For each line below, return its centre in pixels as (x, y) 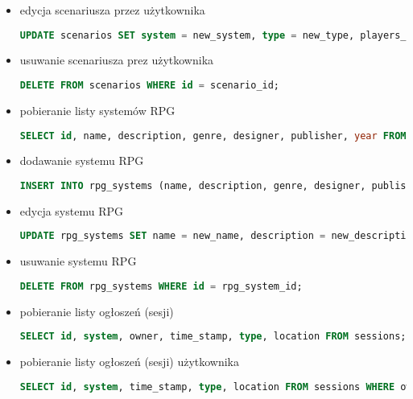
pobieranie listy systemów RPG (97, 110)
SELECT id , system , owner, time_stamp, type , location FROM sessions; (213, 337)
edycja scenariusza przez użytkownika (112, 10)
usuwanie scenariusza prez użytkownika (117, 60)
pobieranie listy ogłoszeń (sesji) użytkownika (130, 362)
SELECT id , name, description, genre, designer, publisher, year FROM (213, 136)
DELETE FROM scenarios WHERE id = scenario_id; (150, 86)
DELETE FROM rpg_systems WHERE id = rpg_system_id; (161, 286)
